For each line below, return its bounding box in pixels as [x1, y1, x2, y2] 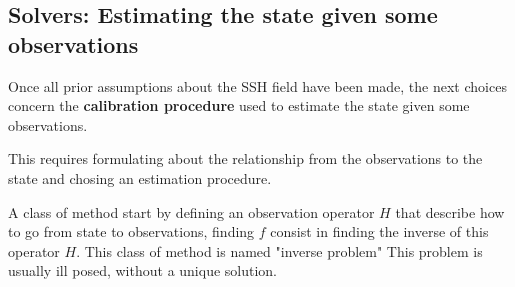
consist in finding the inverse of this [270, 221, 489, 242]
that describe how [395, 201, 505, 222]
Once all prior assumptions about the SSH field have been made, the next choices [8, 75, 507, 96]
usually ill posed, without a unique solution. [8, 260, 278, 281]
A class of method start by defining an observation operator [8, 201, 375, 222]
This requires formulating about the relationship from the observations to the [8, 148, 483, 169]
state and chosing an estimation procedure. [8, 167, 272, 188]
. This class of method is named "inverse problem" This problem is [76, 240, 483, 261]
